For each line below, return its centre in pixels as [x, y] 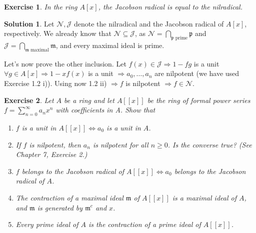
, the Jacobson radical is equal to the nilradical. [170, 6]
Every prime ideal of [47, 224]
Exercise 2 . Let [29, 100]
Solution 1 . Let [29, 23]
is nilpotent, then [55, 144]
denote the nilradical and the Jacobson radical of [149, 23]
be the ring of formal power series [199, 100]
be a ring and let [89, 100]
